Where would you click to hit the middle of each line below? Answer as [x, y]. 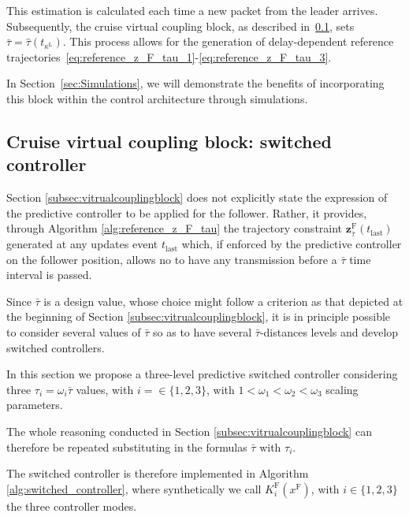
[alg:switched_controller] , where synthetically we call [134, 488]
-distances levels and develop [329, 332]
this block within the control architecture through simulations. [157, 98]
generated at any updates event [82, 244]
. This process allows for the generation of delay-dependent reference [228, 41]
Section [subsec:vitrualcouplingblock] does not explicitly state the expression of [197, 197]
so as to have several [203, 332]
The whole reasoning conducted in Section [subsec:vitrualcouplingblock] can [189, 431]
